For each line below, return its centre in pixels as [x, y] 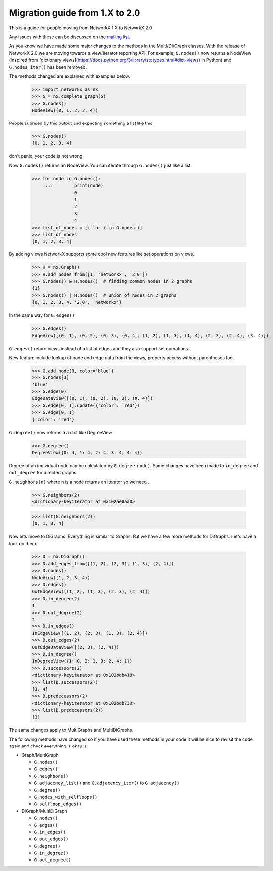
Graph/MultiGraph [40, 755]
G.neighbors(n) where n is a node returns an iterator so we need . [79, 482]
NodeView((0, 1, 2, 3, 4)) [65, 110]
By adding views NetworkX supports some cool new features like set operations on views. [102, 254]
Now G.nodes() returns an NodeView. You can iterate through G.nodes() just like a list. [100, 165]
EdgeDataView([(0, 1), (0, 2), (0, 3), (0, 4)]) [93, 399]
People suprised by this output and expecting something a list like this [81, 123]
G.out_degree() [53, 860]
